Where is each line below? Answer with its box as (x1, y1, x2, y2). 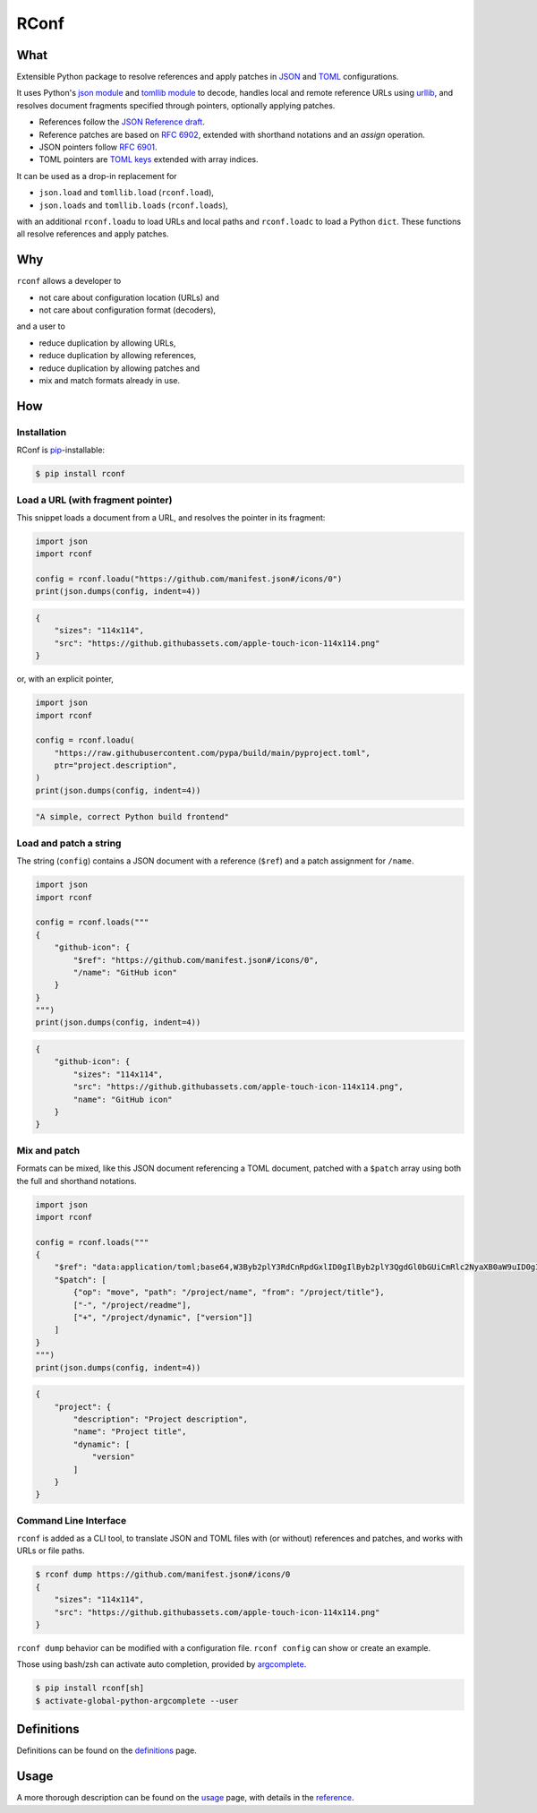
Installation (16, 425, 67, 438)
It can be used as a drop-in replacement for (16, 170, 178, 181)
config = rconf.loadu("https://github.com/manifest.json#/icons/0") (35, 574, 343, 584)
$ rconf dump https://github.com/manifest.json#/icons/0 (35, 1569, 291, 1580)
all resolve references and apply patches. (16, 228, 169, 239)
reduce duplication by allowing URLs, (38, 337, 176, 348)
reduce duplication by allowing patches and (38, 363, 200, 374)
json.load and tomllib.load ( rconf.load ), (38, 187, 215, 198)
